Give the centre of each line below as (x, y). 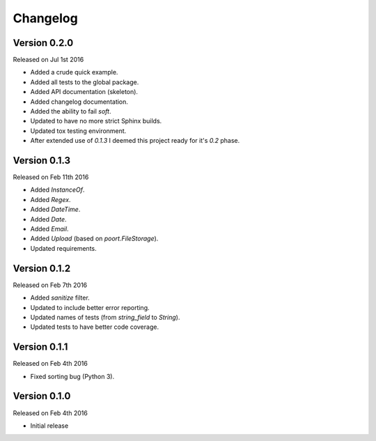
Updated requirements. (63, 248)
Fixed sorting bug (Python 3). (72, 376)
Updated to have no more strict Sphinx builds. (96, 121)
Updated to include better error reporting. (90, 307)
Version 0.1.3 (42, 161)
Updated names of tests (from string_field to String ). (105, 317)
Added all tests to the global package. (85, 82)
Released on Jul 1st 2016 (48, 60)
